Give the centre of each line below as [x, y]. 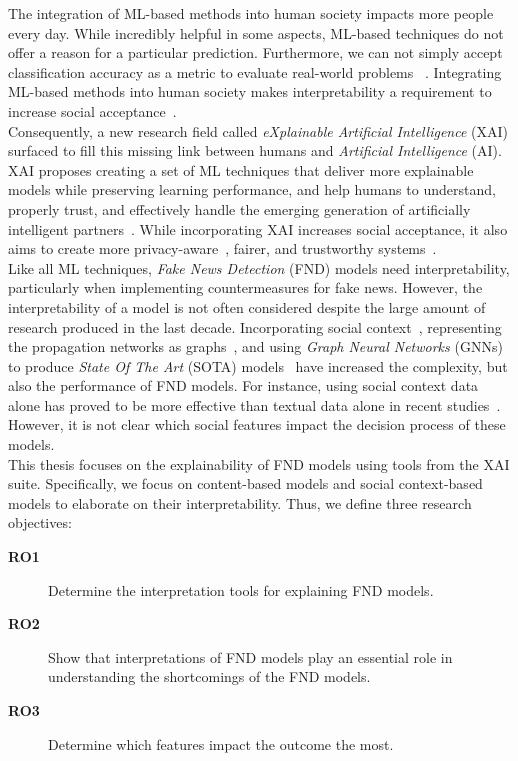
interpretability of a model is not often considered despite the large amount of [247, 306]
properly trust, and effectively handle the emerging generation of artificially [239, 208]
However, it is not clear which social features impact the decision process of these [257, 424]
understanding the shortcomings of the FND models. [209, 676]
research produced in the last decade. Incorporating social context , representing [255, 326]
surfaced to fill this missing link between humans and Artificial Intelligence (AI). [255, 150]
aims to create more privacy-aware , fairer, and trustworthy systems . [222, 248]
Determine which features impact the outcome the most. [221, 743]
